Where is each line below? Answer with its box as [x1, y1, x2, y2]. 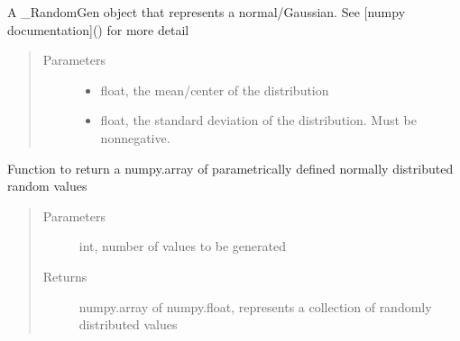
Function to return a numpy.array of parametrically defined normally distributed [7, 158, 454, 177]
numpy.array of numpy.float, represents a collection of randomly [78, 297, 432, 316]
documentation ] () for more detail [7, 20, 189, 39]
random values [7, 176, 87, 195]
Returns [42, 266, 87, 285]
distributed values [78, 315, 178, 334]
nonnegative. [100, 128, 170, 147]
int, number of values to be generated [78, 237, 287, 256]
